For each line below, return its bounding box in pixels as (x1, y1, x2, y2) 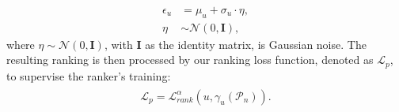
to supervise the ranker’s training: (6, 67, 171, 84)
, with (104, 35, 133, 52)
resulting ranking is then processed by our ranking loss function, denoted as (6, 51, 374, 68)
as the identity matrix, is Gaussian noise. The (145, 35, 367, 52)
